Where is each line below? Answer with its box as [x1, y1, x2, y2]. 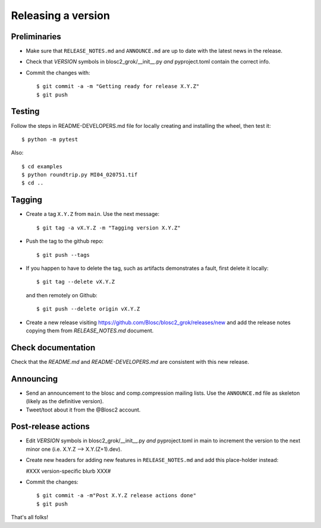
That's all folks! [11, 514, 49, 521]
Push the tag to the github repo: [26, 238, 104, 245]
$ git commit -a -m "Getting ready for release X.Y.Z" [36, 83, 200, 90]
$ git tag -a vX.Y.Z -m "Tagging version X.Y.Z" [36, 224, 181, 231]
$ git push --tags [36, 252, 90, 258]
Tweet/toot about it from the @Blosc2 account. [26, 406, 141, 413]
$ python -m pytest [21, 136, 78, 143]
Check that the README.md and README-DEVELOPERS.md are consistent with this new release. [11, 358, 250, 365]
